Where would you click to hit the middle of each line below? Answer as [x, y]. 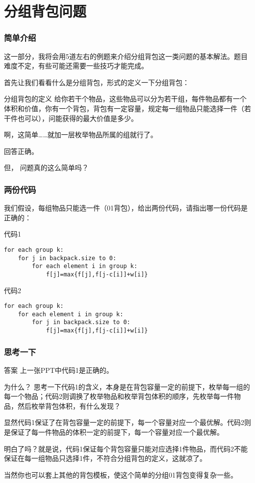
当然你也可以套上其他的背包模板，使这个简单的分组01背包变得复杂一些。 [121, 474]
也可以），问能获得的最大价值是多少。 [77, 118]
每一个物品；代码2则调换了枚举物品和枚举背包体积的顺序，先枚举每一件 [119, 396]
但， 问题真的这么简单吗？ [46, 167]
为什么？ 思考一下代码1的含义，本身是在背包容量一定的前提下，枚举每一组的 [127, 386]
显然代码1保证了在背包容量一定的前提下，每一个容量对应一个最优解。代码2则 [127, 422]
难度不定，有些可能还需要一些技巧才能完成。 [76, 66]
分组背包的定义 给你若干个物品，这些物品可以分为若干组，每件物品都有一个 [125, 99]
